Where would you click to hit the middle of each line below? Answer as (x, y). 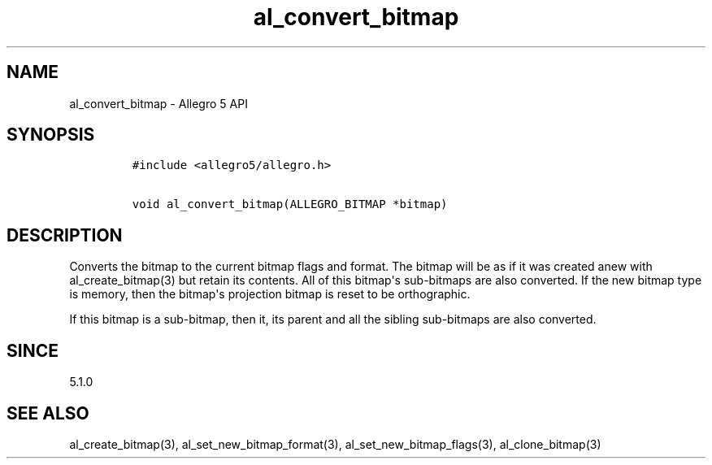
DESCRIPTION (65, 235)
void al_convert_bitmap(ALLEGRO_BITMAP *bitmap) (290, 204)
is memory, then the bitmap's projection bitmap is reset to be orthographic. (270, 294)
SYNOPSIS (51, 135)
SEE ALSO (48, 413)
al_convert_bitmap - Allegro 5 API (158, 103)
